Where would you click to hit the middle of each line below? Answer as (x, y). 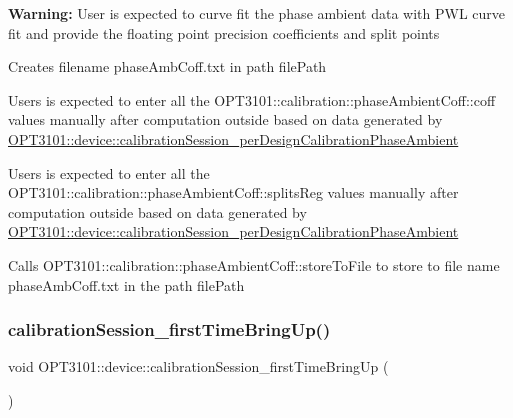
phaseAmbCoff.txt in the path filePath (126, 284)
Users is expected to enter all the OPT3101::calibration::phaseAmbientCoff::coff (252, 99)
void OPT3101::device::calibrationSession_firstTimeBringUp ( (198, 366)
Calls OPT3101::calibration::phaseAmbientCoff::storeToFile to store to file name (254, 264)
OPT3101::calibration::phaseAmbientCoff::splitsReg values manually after (233, 192)
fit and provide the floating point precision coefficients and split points (224, 32)
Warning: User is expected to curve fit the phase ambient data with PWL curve (257, 13)
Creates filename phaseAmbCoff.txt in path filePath (167, 66)
